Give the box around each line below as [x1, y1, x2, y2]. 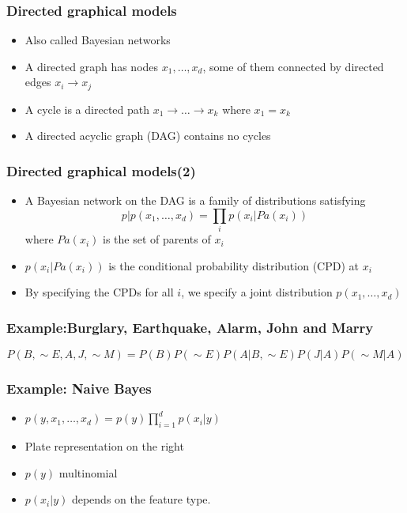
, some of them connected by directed [202, 58, 384, 74]
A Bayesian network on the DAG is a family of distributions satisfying [24, 192, 366, 209]
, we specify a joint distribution [181, 284, 333, 300]
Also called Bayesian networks [24, 32, 171, 48]
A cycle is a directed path [24, 100, 150, 117]
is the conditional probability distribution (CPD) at [108, 257, 359, 273]
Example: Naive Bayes [6, 379, 152, 398]
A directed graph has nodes [24, 58, 159, 74]
